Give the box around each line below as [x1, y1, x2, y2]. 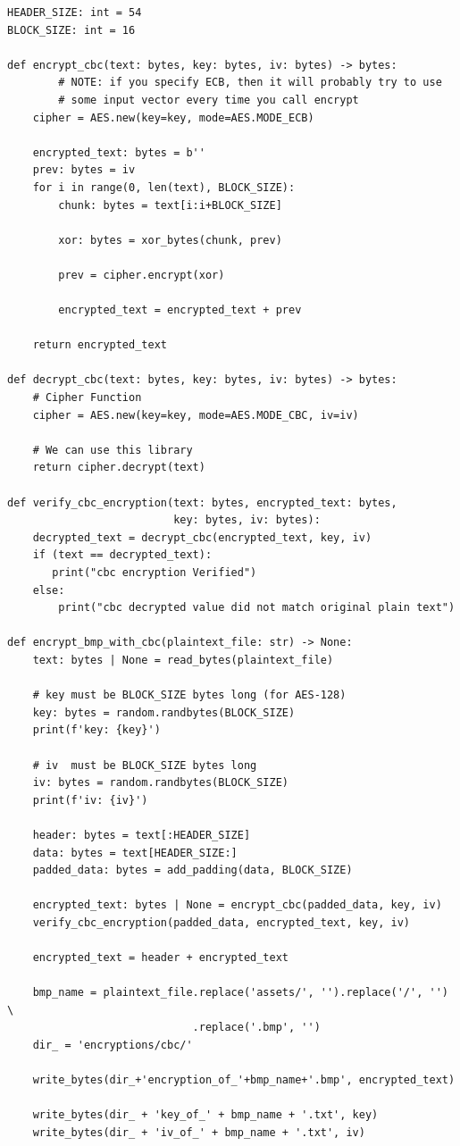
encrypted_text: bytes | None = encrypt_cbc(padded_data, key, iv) [32, 899, 442, 912]
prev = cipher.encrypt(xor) [58, 268, 225, 281]
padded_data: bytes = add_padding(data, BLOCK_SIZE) [32, 864, 353, 877]
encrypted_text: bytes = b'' [32, 146, 205, 159]
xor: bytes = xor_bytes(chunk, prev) [58, 233, 282, 247]
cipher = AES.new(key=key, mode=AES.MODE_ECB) [32, 111, 314, 124]
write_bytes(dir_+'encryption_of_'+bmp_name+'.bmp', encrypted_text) [32, 1074, 456, 1087]
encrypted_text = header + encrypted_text [32, 951, 289, 965]
